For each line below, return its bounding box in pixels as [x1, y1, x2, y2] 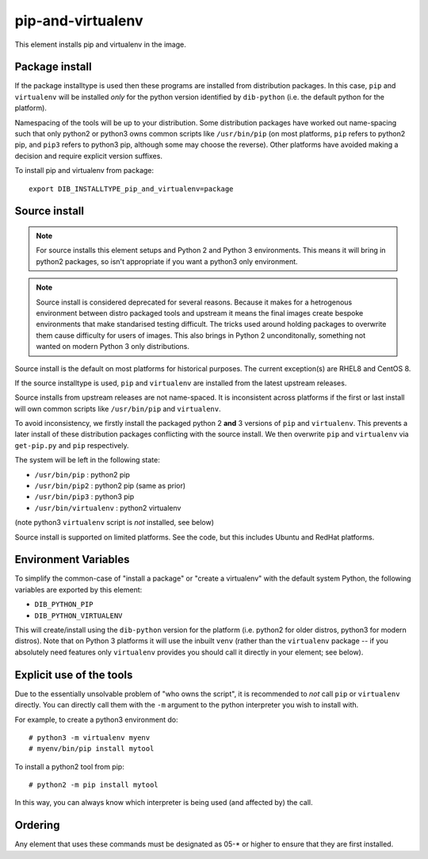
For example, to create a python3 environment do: [14, 715, 178, 724]
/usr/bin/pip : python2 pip [34, 470, 130, 479]
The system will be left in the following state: [14, 455, 160, 465]
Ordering [14, 819, 60, 832]
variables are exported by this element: [14, 585, 143, 594]
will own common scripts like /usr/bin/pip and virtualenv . [14, 404, 221, 413]
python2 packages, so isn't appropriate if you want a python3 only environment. [36, 256, 298, 266]
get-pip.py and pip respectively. [14, 440, 129, 450]
